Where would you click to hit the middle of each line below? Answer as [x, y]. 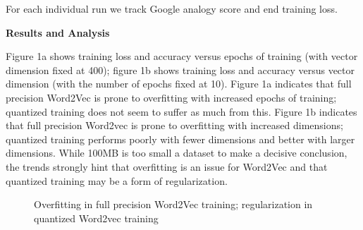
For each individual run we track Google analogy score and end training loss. [172, 8]
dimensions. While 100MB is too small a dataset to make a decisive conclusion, [177, 153]
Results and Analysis [58, 32]
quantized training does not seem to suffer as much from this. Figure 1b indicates [181, 111]
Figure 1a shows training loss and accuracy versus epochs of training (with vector [182, 56]
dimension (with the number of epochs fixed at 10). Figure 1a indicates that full [179, 84]
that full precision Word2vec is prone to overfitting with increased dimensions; [174, 125]
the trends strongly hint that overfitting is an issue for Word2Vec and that [167, 166]
